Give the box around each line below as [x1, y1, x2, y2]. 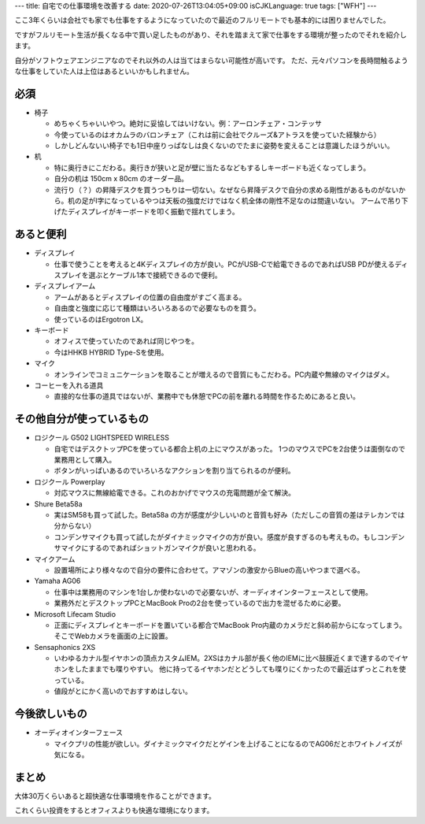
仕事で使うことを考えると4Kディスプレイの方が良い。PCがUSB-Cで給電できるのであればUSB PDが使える [54, 259, 395, 269]
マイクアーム [34, 554, 76, 563]
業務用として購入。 [54, 455, 116, 465]
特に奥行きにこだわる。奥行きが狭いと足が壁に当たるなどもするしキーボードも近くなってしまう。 [54, 162, 371, 173]
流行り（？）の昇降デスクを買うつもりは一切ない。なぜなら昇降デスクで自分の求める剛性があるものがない [54, 185, 399, 195]
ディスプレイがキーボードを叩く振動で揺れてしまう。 [67, 207, 239, 217]
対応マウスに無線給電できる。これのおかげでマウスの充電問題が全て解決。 [54, 488, 295, 498]
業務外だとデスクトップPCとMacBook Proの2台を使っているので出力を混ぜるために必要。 [54, 599, 346, 608]
